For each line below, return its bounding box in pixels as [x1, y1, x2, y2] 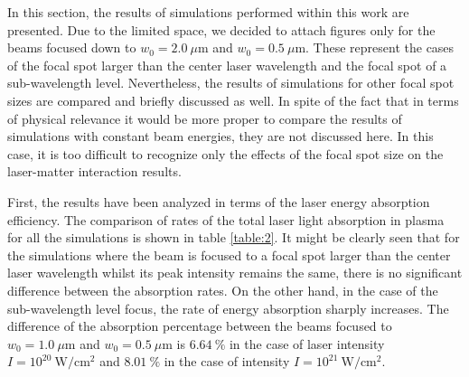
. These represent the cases [305, 38, 455, 57]
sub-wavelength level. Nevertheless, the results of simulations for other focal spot [7, 73, 455, 92]
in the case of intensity [164, 352, 290, 371]
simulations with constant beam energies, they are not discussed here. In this [7, 127, 434, 146]
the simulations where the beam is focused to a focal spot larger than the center [7, 245, 451, 264]
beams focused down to [7, 38, 136, 57]
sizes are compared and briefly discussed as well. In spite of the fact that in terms [7, 90, 459, 109]
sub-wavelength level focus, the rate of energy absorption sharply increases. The [7, 298, 449, 317]
